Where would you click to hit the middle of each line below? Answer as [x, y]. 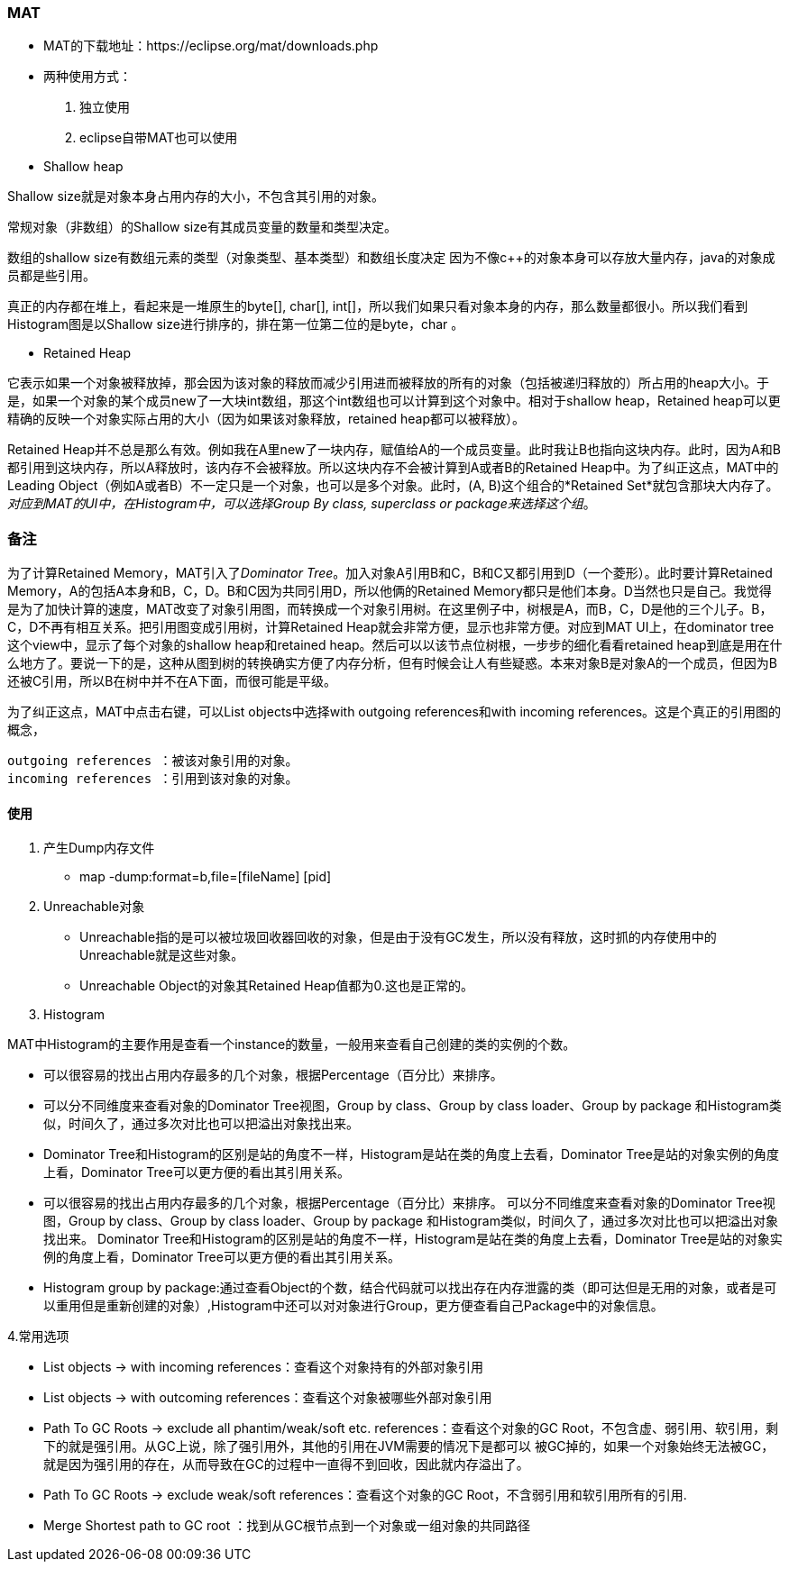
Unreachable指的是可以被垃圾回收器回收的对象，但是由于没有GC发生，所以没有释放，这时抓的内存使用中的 [398, 937]
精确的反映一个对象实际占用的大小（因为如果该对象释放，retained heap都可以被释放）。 [266, 419]
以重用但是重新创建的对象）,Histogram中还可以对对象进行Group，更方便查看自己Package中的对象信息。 [353, 1306]
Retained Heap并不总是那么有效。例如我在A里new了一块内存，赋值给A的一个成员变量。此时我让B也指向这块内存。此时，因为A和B [394, 450]
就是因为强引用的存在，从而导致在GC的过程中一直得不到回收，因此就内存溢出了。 [286, 1464]
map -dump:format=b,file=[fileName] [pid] [206, 877]
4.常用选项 [38, 1336]
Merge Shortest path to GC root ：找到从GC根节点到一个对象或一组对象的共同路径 [287, 1526]
